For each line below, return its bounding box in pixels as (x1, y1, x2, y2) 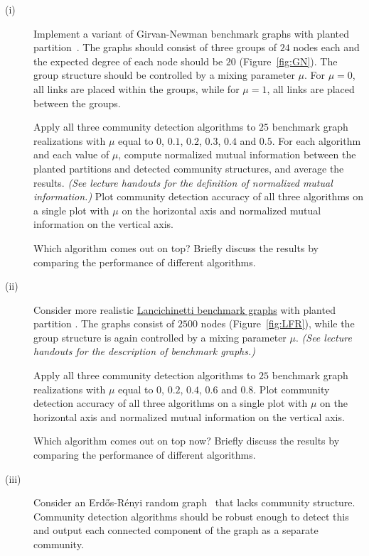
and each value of (33, 147, 109, 162)
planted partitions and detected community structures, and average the (33, 160, 344, 175)
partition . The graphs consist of (33, 316, 175, 331)
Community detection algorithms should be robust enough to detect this (33, 508, 349, 523)
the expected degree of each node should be (33, 53, 223, 68)
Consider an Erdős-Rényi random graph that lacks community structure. (33, 495, 355, 510)
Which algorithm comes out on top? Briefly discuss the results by (33, 240, 319, 255)
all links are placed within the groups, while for (33, 81, 240, 96)
